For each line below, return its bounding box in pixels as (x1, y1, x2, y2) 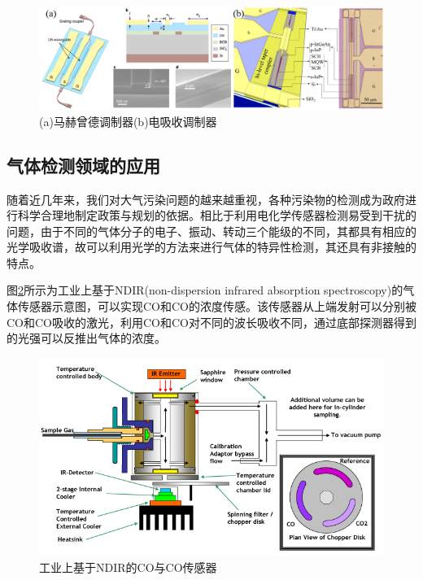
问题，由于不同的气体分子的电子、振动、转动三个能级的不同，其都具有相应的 (7, 222, 416, 239)
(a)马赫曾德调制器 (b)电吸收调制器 (39, 112, 217, 129)
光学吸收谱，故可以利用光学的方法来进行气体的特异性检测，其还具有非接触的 (7, 238, 416, 255)
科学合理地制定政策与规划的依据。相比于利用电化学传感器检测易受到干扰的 (17, 207, 416, 224)
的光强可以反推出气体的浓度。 (7, 329, 166, 347)
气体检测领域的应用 (7, 152, 160, 177)
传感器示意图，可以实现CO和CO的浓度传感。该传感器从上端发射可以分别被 (17, 298, 416, 315)
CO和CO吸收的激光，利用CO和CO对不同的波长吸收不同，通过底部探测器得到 (7, 313, 416, 330)
